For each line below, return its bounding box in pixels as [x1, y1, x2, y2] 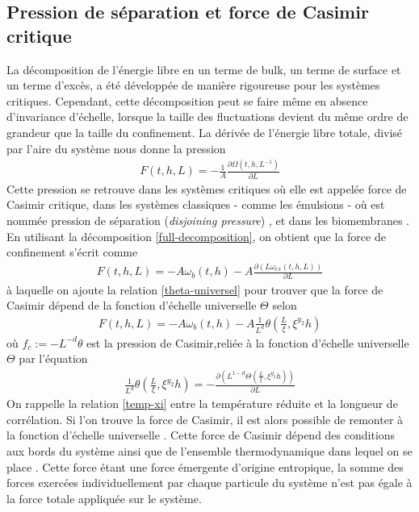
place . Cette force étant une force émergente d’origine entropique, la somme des [6, 458, 404, 475]
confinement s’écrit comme [6, 244, 138, 260]
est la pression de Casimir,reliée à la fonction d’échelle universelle [86, 334, 409, 351]
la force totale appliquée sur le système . [6, 489, 202, 506]
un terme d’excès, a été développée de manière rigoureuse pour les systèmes [6, 77, 380, 94]
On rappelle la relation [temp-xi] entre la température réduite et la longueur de [6, 395, 398, 412]
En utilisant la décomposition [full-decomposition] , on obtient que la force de [6, 227, 386, 244]
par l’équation [19, 350, 88, 367]
